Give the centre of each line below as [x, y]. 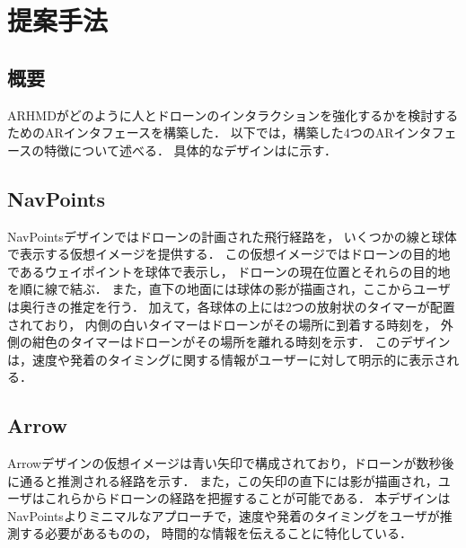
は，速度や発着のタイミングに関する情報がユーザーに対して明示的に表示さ [227, 359]
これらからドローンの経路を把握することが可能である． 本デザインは [247, 498]
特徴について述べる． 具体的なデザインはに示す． [190, 150]
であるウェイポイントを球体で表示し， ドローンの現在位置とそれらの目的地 [229, 271]
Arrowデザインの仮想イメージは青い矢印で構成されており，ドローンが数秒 [224, 463]
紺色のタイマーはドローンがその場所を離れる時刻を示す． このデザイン [241, 342]
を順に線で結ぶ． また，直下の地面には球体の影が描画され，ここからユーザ [229, 289]
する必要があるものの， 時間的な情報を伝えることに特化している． [215, 533]
